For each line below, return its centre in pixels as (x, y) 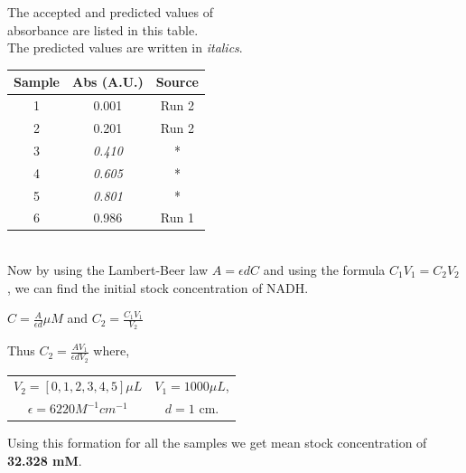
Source (177, 82)
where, (112, 350)
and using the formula (324, 270)
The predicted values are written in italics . (125, 47)
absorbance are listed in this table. (103, 29)
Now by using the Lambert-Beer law (108, 270)
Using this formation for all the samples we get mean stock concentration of (217, 443)
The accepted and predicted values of (110, 12)
